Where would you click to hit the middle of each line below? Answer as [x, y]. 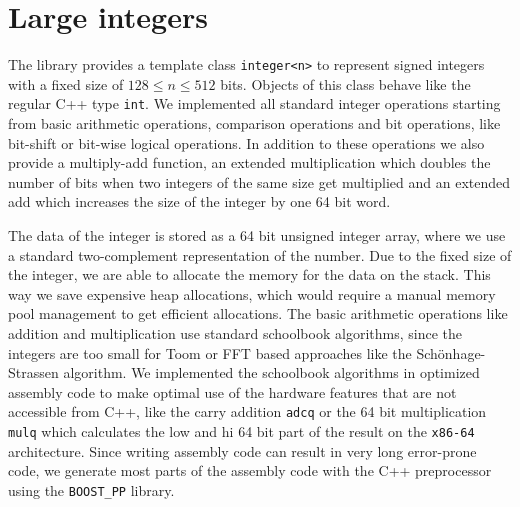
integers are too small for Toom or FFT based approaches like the [210, 352]
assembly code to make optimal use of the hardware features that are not [232, 391]
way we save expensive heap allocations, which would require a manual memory [252, 293]
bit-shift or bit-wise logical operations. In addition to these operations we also [246, 142]
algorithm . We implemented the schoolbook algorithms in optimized [271, 372]
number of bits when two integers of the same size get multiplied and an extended [259, 181]
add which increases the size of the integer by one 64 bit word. [199, 201]
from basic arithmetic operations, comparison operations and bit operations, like [254, 123]
